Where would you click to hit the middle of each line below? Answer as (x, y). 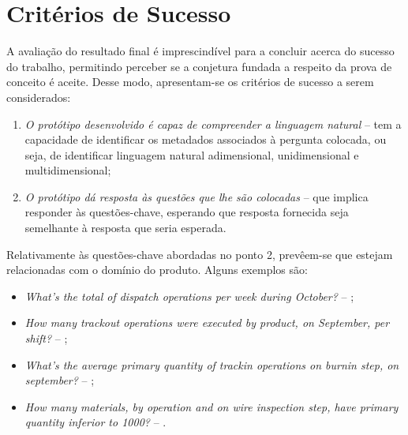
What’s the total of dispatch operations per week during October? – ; (189, 296)
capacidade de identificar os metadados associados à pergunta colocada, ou (206, 139)
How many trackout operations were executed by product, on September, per (207, 322)
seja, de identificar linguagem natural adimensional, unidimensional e (192, 154)
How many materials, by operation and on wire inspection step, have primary (211, 406)
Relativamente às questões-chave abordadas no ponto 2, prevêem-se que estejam (200, 254)
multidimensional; (68, 170)
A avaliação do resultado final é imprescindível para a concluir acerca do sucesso (200, 51)
